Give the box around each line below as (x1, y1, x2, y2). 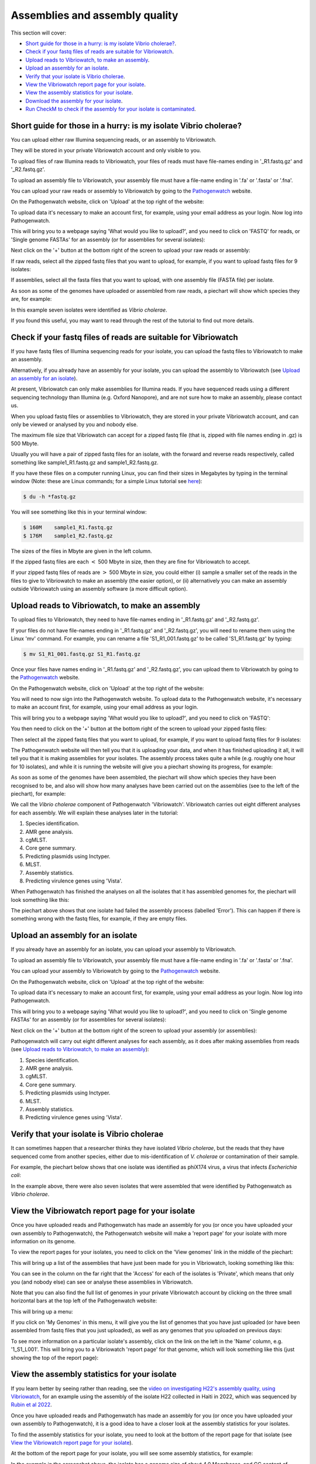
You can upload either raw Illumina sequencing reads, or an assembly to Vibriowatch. (11, 136, 217, 143)
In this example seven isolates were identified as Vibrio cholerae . (11, 306, 167, 313)
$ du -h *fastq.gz (23, 494, 76, 500)
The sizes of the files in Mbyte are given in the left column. (11, 548, 152, 555)
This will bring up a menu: (11, 1308, 73, 1315)
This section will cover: (11, 29, 67, 36)
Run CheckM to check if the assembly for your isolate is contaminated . (25, 105, 196, 112)
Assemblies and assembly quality (11, 9, 178, 22)
